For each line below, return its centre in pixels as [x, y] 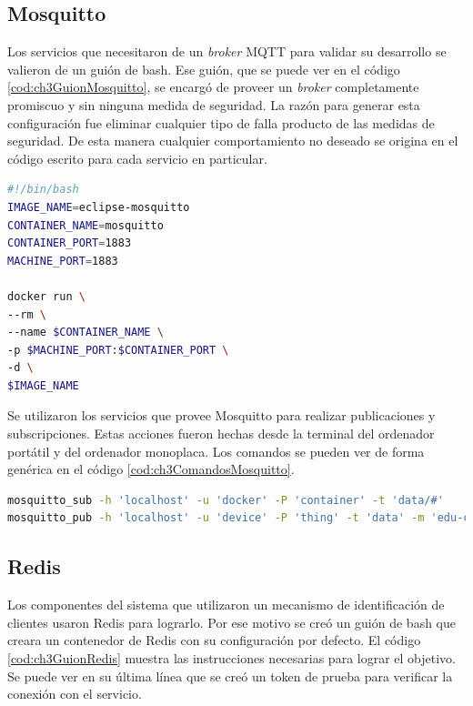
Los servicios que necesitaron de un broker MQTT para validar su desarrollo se [227, 51]
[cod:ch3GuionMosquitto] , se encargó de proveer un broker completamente [213, 87]
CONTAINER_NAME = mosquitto [86, 225]
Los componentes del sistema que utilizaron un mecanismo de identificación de [226, 605]
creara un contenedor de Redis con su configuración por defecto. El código [214, 640]
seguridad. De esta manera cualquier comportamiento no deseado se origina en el [233, 141]
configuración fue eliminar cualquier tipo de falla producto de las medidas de [221, 122]
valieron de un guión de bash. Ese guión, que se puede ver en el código [204, 69]
